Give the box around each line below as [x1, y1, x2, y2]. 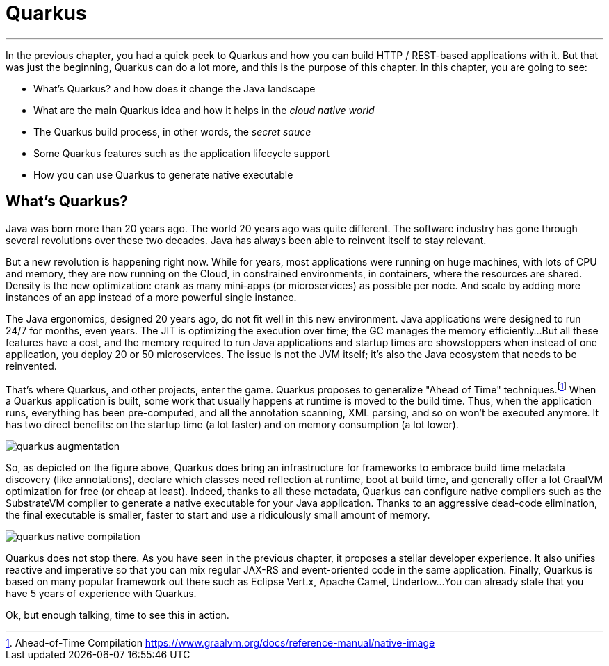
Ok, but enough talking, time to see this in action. [6, 609, 229, 622]
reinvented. [6, 359, 57, 372]
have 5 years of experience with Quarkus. [6, 587, 197, 600]
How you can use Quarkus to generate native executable [33, 168, 293, 181]
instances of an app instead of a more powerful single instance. [6, 291, 297, 303]
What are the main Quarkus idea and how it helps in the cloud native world [33, 104, 375, 116]
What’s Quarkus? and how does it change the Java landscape [33, 82, 316, 95]
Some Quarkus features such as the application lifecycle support [33, 147, 330, 159]
